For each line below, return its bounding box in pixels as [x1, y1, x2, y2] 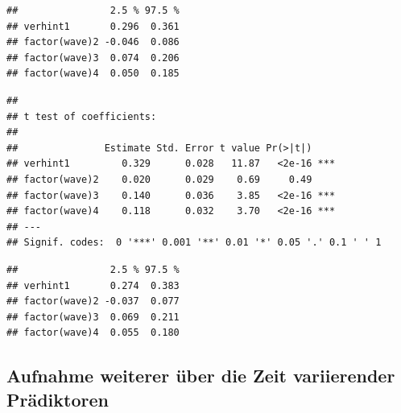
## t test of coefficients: [6, 110, 157, 122]
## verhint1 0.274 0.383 [6, 279, 180, 291]
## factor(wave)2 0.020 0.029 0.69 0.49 [6, 173, 312, 185]
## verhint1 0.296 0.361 [6, 20, 180, 32]
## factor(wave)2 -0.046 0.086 [6, 36, 180, 48]
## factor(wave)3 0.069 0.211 [6, 311, 180, 323]
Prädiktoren [6, 386, 109, 411]
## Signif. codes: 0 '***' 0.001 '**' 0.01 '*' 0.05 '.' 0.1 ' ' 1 [6, 237, 382, 249]
